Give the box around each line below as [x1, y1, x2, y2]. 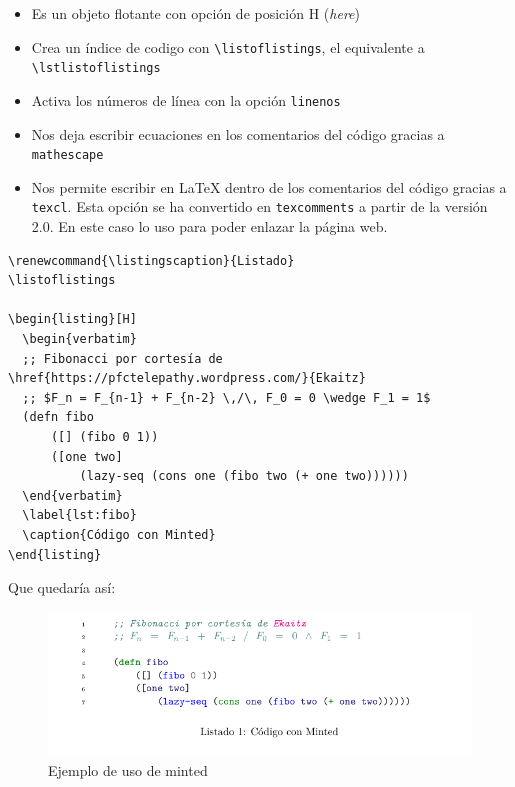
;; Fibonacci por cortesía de [22, 351, 223, 366]
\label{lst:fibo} [22, 508, 137, 523]
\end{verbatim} [22, 488, 123, 503]
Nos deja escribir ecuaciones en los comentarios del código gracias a [31, 123, 445, 144]
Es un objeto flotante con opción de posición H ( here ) [31, 3, 360, 23]
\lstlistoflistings [31, 61, 161, 76]
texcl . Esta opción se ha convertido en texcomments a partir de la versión [31, 196, 488, 217]
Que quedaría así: [8, 577, 116, 598]
